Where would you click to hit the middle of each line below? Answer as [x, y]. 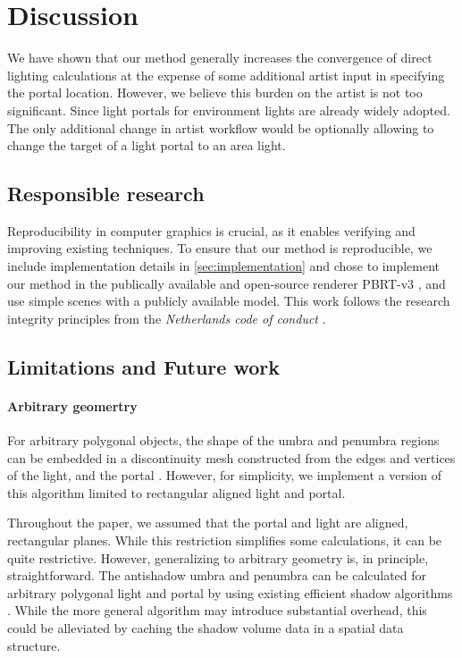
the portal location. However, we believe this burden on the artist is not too [215, 93]
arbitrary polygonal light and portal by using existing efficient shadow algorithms [230, 592]
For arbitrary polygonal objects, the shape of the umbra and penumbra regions [223, 440]
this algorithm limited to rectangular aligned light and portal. [176, 492]
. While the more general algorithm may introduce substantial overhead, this [217, 610]
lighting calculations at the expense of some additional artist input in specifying [226, 75]
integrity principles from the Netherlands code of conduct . [167, 318]
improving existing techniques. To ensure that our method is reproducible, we [220, 248]
